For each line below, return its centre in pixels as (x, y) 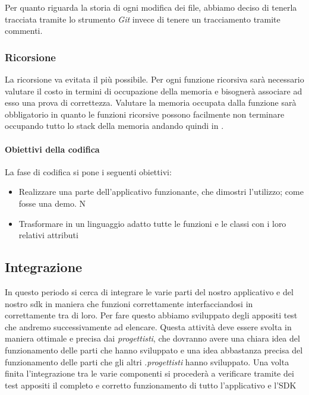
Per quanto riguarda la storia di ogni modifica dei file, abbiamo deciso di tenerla (151, 7)
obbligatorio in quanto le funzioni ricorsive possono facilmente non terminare (145, 114)
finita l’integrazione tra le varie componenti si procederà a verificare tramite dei (149, 373)
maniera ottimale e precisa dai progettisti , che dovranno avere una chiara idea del (152, 338)
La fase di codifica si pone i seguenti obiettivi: (88, 171)
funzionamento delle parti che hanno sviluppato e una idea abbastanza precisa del (154, 350)
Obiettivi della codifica (52, 149)
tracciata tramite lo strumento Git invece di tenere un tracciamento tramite (143, 19)
